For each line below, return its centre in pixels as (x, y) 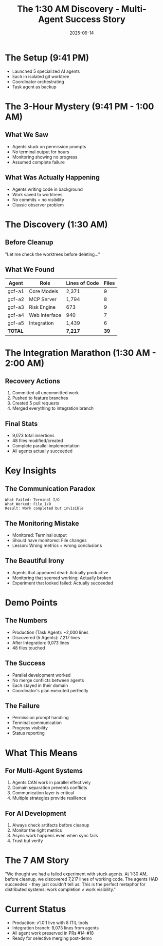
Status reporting (28, 733)
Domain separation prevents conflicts (50, 788)
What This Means (41, 753)
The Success (25, 663)
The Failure (22, 706)
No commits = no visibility (38, 200)
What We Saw (27, 135)
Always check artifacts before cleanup (51, 825)
